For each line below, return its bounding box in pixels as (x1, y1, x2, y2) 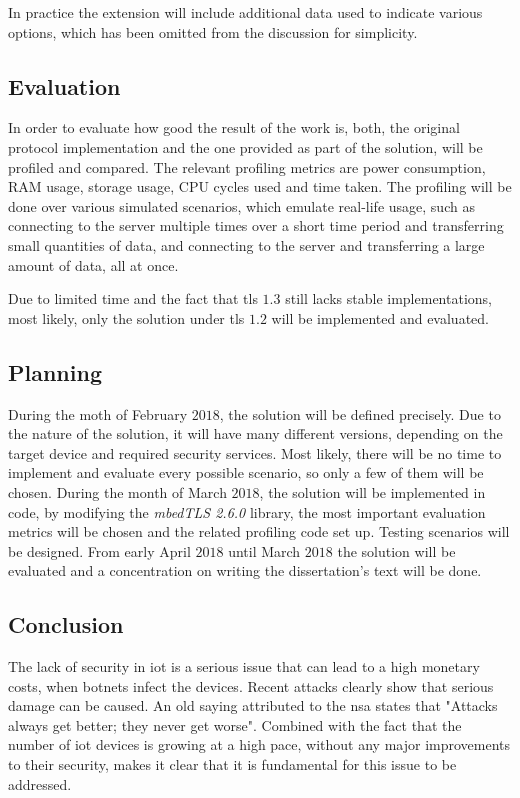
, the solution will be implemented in (259, 481, 486, 502)
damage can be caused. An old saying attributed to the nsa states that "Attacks (8, 695, 498, 716)
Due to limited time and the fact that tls (8, 288, 258, 309)
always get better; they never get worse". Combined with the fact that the (8, 714, 462, 735)
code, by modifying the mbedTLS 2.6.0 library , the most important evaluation (8, 501, 486, 522)
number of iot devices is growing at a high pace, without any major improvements (8, 734, 511, 755)
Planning (8, 356, 102, 387)
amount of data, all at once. (8, 254, 179, 275)
